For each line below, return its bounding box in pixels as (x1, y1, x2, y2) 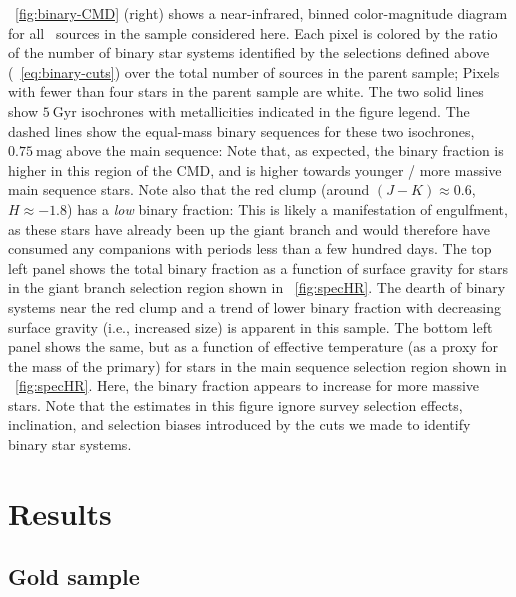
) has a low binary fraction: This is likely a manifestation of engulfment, (67, 198, 508, 219)
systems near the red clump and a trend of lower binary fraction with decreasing (8, 296, 501, 317)
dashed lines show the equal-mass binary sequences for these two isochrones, (8, 120, 475, 141)
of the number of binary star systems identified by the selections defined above (8, 42, 490, 63)
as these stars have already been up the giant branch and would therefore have (8, 218, 490, 239)
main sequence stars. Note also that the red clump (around (8, 179, 370, 200)
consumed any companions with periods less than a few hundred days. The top (8, 238, 492, 259)
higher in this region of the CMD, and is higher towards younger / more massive (8, 159, 502, 180)
